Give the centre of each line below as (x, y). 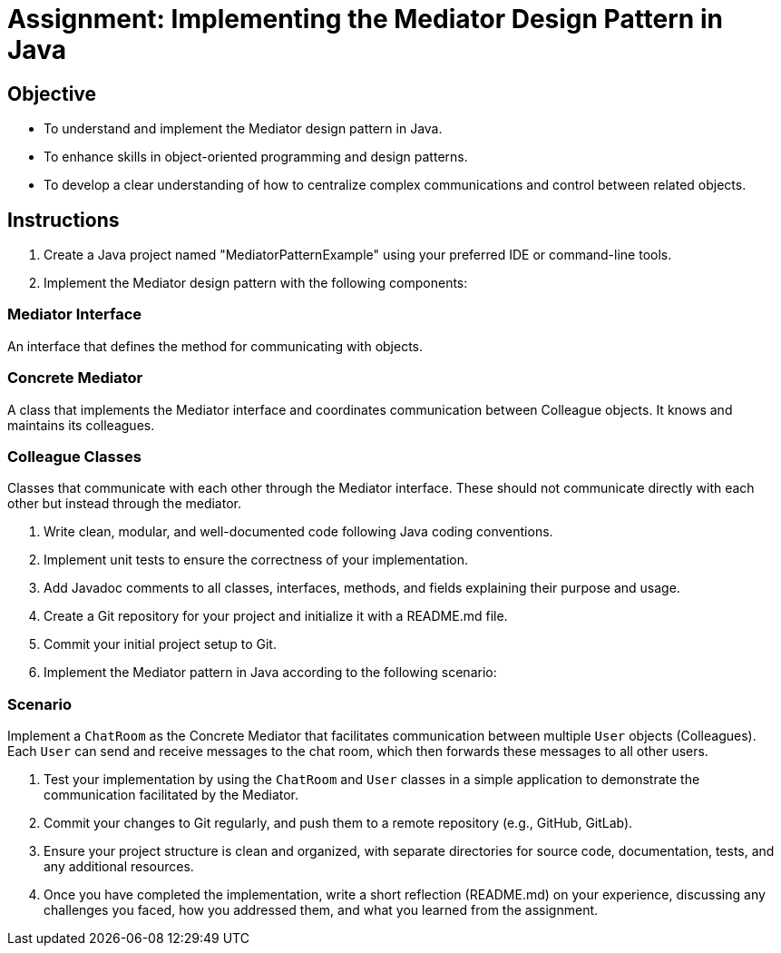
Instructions (63, 220)
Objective (52, 93)
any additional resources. (119, 867)
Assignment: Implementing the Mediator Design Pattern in (365, 19)
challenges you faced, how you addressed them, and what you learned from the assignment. (321, 910)
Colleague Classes (74, 456)
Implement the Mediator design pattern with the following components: (256, 283)
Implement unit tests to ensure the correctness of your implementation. (256, 560)
